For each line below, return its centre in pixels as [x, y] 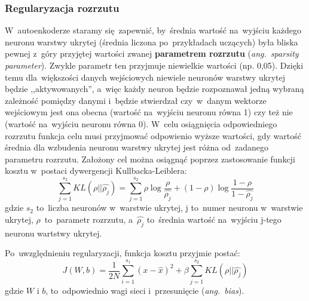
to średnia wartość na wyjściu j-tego [214, 219]
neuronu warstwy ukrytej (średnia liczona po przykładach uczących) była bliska [152, 42]
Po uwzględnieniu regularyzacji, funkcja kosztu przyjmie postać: [123, 253]
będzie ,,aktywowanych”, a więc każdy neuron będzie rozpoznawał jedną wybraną [154, 89]
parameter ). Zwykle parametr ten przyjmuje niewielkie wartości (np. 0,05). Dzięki [154, 65]
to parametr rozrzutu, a [88, 219]
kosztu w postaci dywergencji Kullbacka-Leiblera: [96, 171]
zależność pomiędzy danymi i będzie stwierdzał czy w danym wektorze [136, 100]
